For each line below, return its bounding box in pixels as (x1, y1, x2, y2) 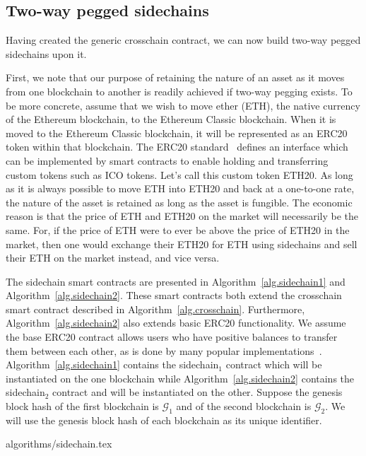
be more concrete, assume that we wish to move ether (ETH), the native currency (6, 98, 360, 112)
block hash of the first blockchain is (6, 399, 159, 414)
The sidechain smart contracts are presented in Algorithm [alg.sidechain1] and (6, 274, 346, 288)
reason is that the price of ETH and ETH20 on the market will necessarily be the (6, 209, 358, 223)
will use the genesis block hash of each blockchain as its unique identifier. (6, 412, 322, 427)
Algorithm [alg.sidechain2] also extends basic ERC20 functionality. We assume (6, 315, 346, 330)
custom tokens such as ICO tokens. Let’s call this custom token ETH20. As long (6, 167, 353, 182)
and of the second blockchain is (176, 399, 312, 414)
